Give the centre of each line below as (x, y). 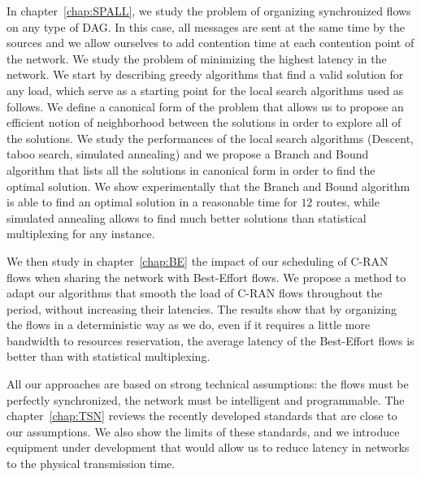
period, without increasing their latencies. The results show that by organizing (202, 308)
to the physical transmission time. (91, 464)
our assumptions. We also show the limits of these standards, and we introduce (203, 431)
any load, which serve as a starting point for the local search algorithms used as (205, 90)
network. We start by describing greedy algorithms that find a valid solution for (205, 74)
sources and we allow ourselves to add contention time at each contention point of (210, 43)
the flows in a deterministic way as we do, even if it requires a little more (189, 325)
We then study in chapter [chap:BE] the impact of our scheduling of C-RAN (197, 260)
